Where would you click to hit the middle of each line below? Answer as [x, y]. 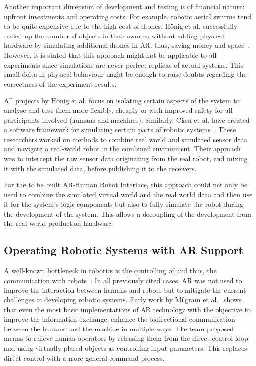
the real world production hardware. [59, 223]
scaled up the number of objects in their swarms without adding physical [114, 35]
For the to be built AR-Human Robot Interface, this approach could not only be [126, 185]
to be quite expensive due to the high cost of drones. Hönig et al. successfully [121, 26]
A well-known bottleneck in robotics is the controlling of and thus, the [110, 271]
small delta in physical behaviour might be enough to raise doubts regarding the [125, 74]
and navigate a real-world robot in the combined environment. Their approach [122, 149]
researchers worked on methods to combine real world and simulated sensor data [126, 139]
